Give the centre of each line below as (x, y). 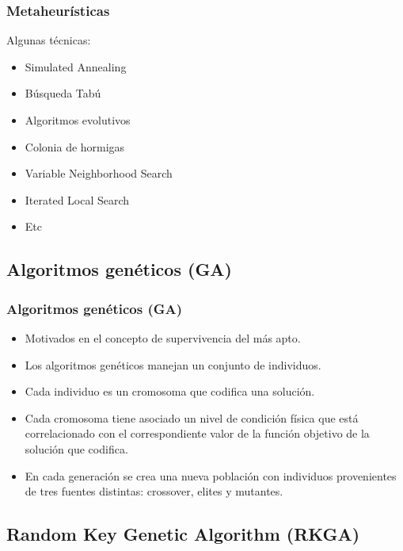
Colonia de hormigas (75, 146)
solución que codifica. (76, 448)
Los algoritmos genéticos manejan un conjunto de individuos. (173, 364)
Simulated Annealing (76, 66)
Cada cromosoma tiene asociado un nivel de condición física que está (192, 417)
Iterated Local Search (77, 199)
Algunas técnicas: (49, 40)
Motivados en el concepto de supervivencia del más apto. (163, 337)
